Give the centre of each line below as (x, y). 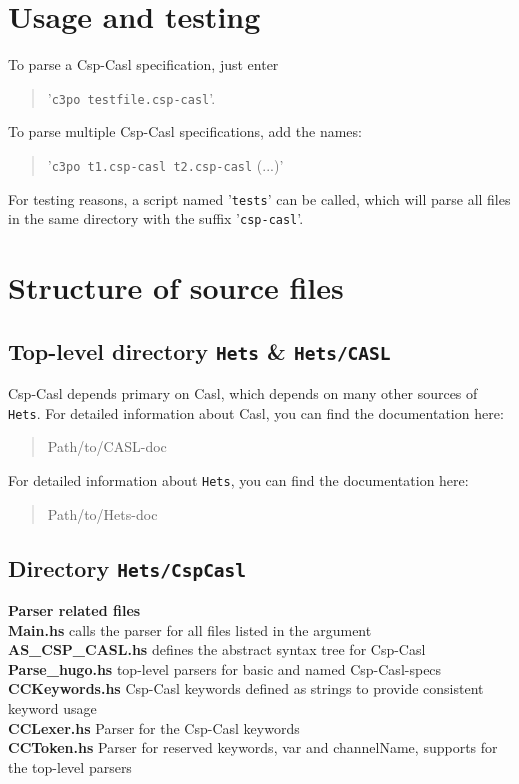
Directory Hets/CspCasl (127, 567)
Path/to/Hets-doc (102, 513)
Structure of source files (176, 287)
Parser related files (74, 609)
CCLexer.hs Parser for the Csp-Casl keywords (154, 727)
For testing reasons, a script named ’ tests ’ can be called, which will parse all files (259, 198)
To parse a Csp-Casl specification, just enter (143, 64)
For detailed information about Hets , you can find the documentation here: (238, 479)
